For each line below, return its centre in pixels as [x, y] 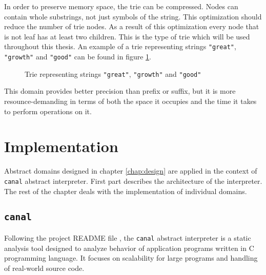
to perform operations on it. [48, 111]
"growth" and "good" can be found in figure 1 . [78, 57]
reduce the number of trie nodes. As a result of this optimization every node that [132, 26]
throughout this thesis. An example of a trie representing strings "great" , [120, 46]
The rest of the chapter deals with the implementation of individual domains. [126, 191]
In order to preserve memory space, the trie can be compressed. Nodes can [121, 6]
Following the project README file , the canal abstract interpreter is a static [128, 237]
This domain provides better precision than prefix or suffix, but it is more [120, 91]
